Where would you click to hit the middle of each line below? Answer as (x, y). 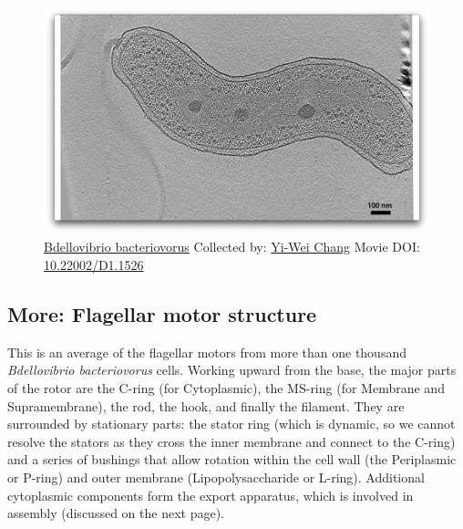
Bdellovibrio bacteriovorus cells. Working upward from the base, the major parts (232, 370)
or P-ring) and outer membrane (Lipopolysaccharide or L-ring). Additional (216, 477)
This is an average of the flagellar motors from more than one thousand (207, 352)
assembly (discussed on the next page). (116, 513)
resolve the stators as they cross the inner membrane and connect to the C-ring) (231, 441)
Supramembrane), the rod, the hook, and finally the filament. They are (206, 405)
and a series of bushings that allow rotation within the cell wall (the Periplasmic (232, 459)
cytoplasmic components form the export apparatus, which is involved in (211, 495)
